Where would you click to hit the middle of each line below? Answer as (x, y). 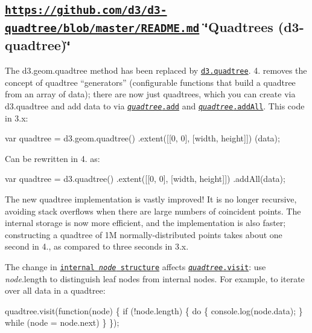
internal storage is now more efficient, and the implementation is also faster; (145, 223)
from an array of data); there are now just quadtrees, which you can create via (150, 94)
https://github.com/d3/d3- (86, 10)
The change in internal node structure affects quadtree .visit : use (135, 266)
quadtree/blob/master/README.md (102, 28)
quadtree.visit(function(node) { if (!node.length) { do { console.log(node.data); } (154, 310)
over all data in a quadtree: (55, 290)
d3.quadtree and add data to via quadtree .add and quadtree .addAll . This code (155, 105)
